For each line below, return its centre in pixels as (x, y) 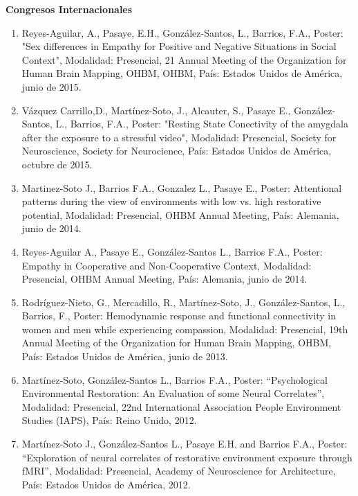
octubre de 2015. (57, 164)
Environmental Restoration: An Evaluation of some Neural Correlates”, (173, 393)
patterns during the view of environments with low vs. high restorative (171, 201)
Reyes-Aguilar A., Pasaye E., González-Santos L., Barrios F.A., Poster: (172, 251)
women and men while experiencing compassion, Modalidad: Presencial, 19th (185, 329)
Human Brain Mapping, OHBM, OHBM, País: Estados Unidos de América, (182, 73)
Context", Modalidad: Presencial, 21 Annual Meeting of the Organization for (184, 59)
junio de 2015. (51, 86)
